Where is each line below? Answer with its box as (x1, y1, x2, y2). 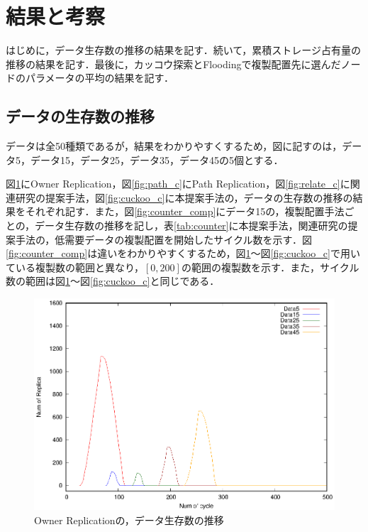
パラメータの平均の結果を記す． (25, 70, 174, 85)
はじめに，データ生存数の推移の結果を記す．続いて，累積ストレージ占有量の (6, 43, 362, 58)
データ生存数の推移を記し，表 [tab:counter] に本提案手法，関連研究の (35, 218, 348, 233)
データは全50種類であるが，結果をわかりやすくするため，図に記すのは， (6, 139, 342, 153)
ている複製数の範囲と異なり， (6, 259, 145, 274)
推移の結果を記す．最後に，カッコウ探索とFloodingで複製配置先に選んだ (6, 56, 341, 71)
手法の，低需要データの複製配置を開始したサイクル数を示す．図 (15, 232, 312, 246)
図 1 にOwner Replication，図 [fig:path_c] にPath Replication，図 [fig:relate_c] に (6, 176, 350, 191)
